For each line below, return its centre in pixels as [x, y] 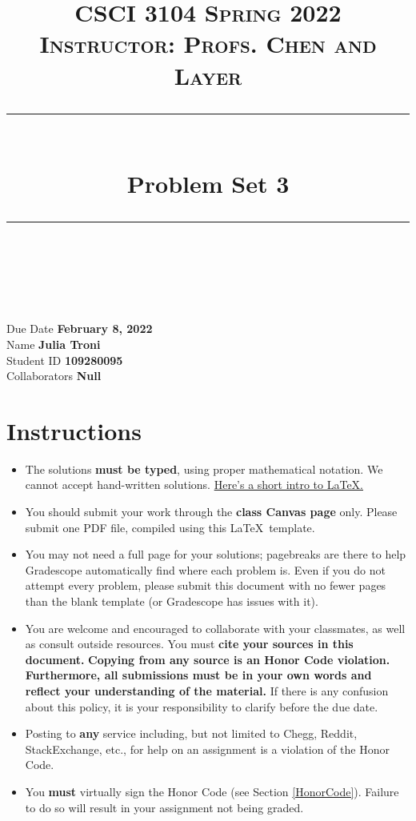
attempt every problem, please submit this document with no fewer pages [206, 585]
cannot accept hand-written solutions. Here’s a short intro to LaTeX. [194, 485]
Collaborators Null [54, 376]
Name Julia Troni [54, 344]
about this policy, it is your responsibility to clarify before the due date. [202, 706]
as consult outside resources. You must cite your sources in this [189, 644]
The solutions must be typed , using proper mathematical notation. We [204, 469]
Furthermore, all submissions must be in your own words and [198, 675]
